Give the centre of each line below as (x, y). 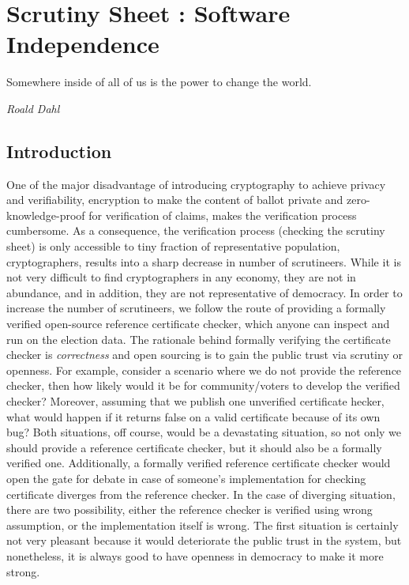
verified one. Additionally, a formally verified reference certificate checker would (199, 463)
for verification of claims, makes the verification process (223, 215)
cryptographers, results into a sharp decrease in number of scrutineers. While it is (204, 261)
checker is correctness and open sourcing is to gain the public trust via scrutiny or (204, 355)
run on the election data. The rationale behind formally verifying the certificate (199, 339)
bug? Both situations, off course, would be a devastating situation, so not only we (204, 432)
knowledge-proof (46, 215)
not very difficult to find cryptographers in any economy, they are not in (181, 277)
